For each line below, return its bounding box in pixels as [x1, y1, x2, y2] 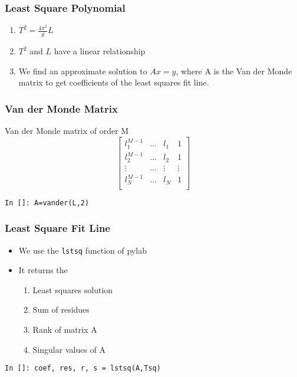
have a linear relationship [54, 45, 146, 57]
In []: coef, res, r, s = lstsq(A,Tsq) [5, 364, 161, 373]
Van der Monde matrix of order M [5, 124, 129, 137]
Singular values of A [32, 343, 106, 355]
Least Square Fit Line [5, 221, 110, 235]
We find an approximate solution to [18, 64, 147, 77]
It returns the [18, 264, 68, 276]
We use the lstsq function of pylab [18, 244, 147, 256]
